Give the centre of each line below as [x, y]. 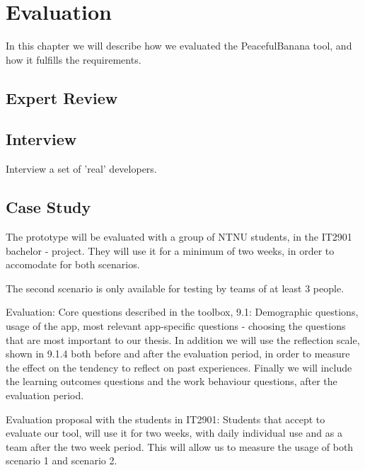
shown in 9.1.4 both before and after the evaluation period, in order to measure [178, 354]
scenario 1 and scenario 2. [62, 460]
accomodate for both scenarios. [73, 264]
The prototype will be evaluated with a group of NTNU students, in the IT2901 [179, 237]
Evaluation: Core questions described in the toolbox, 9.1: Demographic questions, [182, 312]
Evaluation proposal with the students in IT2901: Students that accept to [166, 419]
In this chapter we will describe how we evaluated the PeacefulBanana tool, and [179, 46]
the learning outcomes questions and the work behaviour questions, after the [172, 381]
